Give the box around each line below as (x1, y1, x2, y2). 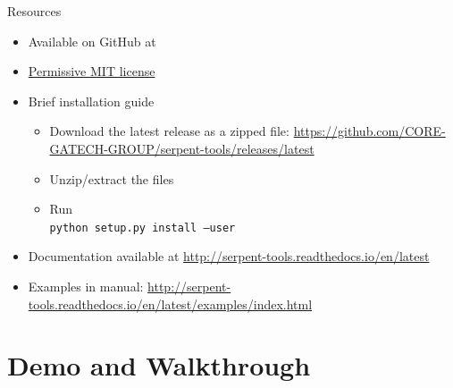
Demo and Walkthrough (7, 347, 311, 384)
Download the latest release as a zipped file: (49, 122, 289, 140)
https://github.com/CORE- (293, 122, 446, 140)
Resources (7, 2, 62, 20)
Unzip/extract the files (49, 169, 174, 188)
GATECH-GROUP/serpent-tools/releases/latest (49, 139, 315, 157)
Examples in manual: (28, 277, 144, 295)
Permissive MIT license (28, 62, 155, 80)
